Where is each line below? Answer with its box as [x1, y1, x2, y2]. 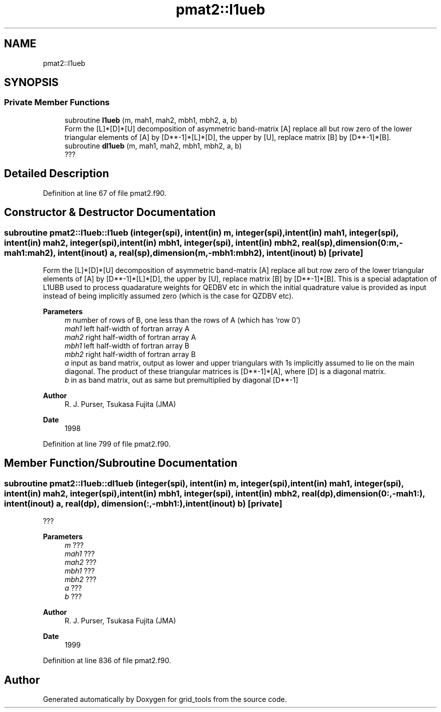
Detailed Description [4, 167, 109, 180]
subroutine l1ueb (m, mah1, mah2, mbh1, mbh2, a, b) [64, 115, 238, 124]
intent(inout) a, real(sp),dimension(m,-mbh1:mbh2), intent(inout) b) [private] [57, 247, 363, 258]
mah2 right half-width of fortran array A [64, 332, 196, 341]
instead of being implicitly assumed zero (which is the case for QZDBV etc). [43, 291, 294, 300]
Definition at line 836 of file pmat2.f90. [43, 656, 171, 665]
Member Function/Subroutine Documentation [4, 457, 238, 470]
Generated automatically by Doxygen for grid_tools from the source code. [43, 694, 287, 703]
